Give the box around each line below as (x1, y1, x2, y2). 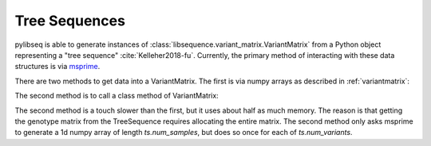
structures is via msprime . (14, 62, 101, 71)
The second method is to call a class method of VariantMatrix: (14, 91, 219, 101)
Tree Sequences (14, 12, 125, 29)
